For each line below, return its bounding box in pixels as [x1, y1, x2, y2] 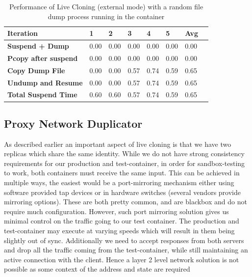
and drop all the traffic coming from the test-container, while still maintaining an [4, 245, 248, 255]
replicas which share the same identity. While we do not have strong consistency [4, 148, 245, 159]
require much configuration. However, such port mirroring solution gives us [4, 206, 229, 216]
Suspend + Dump [7, 41, 69, 51]
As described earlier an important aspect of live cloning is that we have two [4, 138, 231, 149]
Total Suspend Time [7, 89, 77, 100]
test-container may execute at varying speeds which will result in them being [4, 225, 235, 236]
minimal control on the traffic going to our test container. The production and [4, 216, 239, 226]
